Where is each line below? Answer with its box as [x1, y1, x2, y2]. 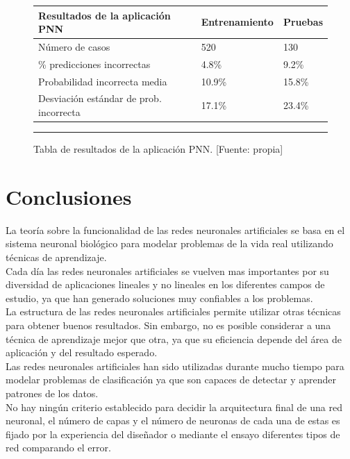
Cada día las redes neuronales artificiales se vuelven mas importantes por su [6, 263, 329, 278]
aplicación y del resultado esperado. [6, 345, 158, 360]
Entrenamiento [201, 15, 274, 29]
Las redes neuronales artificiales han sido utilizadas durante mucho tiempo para [6, 358, 344, 373]
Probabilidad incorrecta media [38, 74, 167, 88]
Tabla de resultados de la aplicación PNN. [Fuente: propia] [33, 142, 283, 156]
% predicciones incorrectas [38, 56, 151, 71]
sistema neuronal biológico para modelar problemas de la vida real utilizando [6, 236, 333, 251]
